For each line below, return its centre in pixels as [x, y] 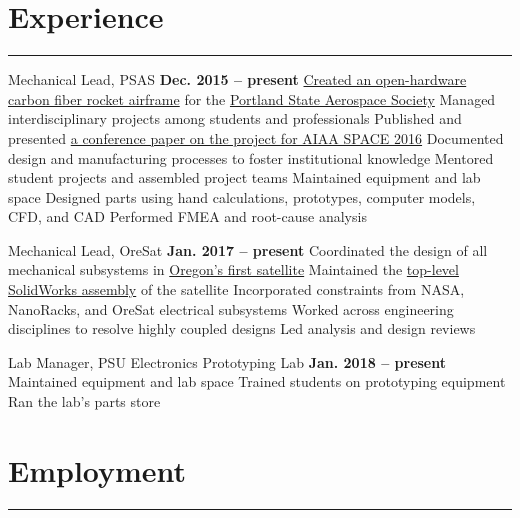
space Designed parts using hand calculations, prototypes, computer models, [242, 196]
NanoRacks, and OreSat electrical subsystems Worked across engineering [231, 308]
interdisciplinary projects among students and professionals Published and [235, 118]
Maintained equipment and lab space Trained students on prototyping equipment [257, 381]
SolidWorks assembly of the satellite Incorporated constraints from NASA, [236, 289]
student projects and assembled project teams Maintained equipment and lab [244, 177]
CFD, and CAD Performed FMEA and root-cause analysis [187, 216]
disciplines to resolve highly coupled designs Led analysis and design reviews [242, 328]
